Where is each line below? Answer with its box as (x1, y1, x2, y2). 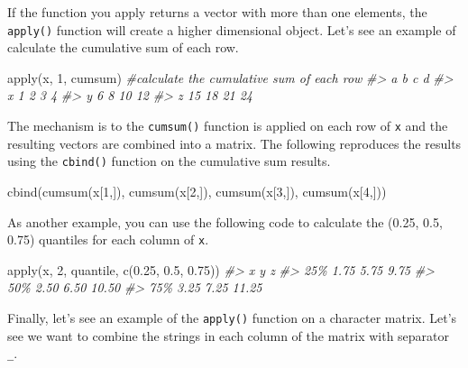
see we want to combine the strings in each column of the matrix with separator (7, 326, 450, 345)
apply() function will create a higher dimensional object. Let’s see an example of (7, 20, 456, 39)
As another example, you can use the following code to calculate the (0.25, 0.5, (7, 212, 443, 231)
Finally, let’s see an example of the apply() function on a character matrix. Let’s (7, 308, 457, 327)
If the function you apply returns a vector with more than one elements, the (7, 3, 427, 21)
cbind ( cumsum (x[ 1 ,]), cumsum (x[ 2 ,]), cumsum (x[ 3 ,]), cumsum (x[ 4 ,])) (7, 181, 387, 200)
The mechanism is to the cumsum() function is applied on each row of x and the (7, 116, 448, 135)
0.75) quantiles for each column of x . (7, 230, 209, 249)
